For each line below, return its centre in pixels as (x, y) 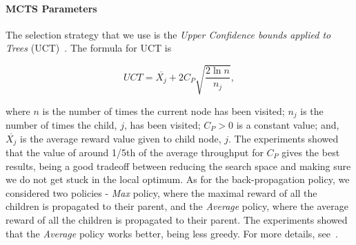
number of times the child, (61, 124)
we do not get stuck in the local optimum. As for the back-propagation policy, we (178, 179)
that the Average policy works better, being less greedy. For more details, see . (172, 233)
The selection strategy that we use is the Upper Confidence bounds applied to (168, 34)
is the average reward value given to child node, (121, 138)
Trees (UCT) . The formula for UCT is (89, 48)
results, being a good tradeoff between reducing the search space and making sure (178, 166)
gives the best (311, 152)
